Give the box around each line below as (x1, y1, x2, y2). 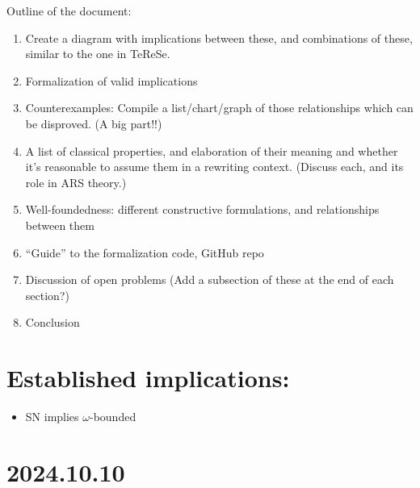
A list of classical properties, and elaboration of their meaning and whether (25, 142, 398, 159)
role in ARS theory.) (25, 173, 127, 190)
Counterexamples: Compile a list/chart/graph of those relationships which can (25, 99, 414, 116)
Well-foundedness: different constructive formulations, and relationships (25, 201, 380, 218)
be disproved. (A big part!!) (25, 115, 162, 131)
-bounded (89, 408, 136, 425)
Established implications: (6, 361, 290, 394)
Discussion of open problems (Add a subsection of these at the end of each (25, 271, 394, 288)
